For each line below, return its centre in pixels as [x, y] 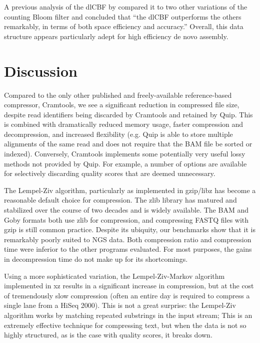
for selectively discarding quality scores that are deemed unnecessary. [110, 173]
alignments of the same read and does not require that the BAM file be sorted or [128, 144]
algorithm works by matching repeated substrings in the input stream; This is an [128, 315]
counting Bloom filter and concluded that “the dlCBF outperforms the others [123, 16]
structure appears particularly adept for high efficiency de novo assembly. [116, 36]
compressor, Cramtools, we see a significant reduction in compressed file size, [122, 105]
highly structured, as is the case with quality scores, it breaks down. [108, 335]
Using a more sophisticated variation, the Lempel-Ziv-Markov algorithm [114, 276]
